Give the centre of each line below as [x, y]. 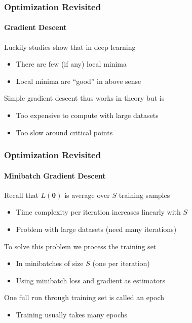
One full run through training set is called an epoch [84, 297]
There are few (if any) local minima [71, 64]
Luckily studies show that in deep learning [70, 47]
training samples [144, 195]
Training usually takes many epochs [72, 314]
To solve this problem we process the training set [80, 246]
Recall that [21, 195]
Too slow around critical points [64, 132]
